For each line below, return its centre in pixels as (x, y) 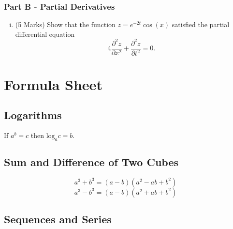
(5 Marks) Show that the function (65, 24)
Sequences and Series (58, 219)
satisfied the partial (201, 24)
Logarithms (33, 115)
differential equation (45, 34)
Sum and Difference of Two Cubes (91, 162)
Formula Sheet (53, 84)
